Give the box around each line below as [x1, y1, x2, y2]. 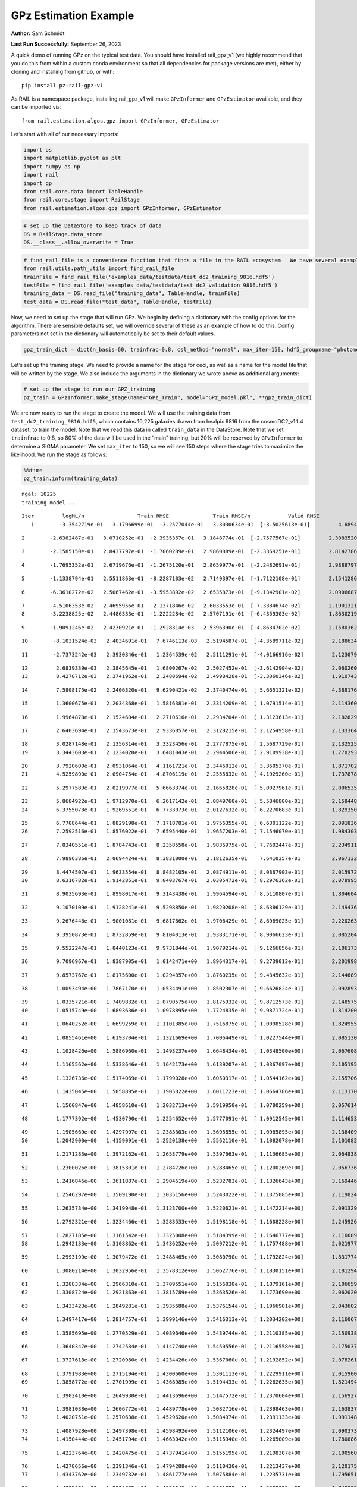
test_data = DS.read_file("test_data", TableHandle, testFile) [23, 298, 212, 305]
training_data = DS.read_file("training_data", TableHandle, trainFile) [23, 290, 240, 297]
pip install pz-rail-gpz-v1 [21, 82, 104, 89]
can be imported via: [11, 103, 62, 111]
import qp [23, 180, 52, 187]
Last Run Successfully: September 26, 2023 [11, 40, 121, 48]
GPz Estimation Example [11, 9, 134, 22]
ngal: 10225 [21, 491, 57, 498]
